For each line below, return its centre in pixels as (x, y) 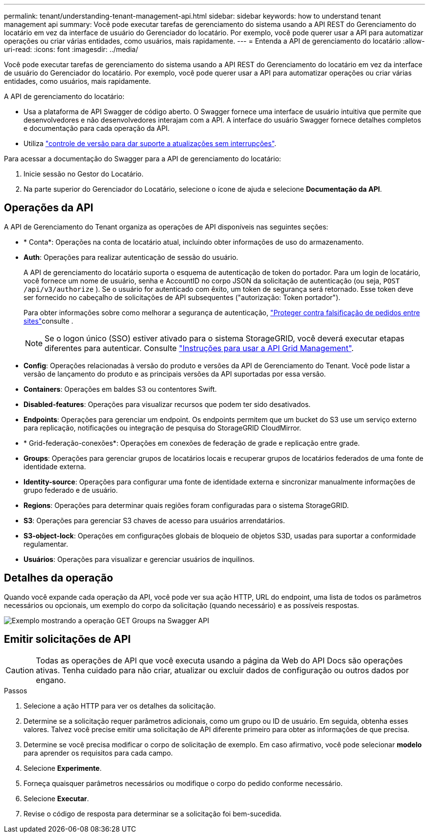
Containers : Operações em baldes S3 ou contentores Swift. (120, 389)
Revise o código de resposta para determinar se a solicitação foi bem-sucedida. (153, 813)
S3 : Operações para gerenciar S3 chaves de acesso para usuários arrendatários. (154, 520)
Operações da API (49, 208)
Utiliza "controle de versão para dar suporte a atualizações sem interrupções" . (150, 143)
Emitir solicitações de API (67, 639)
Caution (20, 670)
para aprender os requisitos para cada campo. (98, 753)
